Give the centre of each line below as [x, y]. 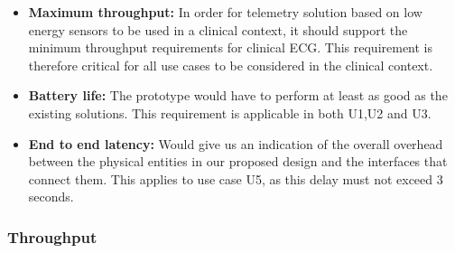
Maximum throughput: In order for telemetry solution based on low [225, 12]
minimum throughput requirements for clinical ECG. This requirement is [231, 47]
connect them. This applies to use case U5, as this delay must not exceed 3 [236, 178]
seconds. [51, 197]
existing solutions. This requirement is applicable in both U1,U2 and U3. [230, 112]
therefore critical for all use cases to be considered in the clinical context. [231, 65]
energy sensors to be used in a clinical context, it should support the [218, 29]
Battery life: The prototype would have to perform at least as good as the [238, 95]
